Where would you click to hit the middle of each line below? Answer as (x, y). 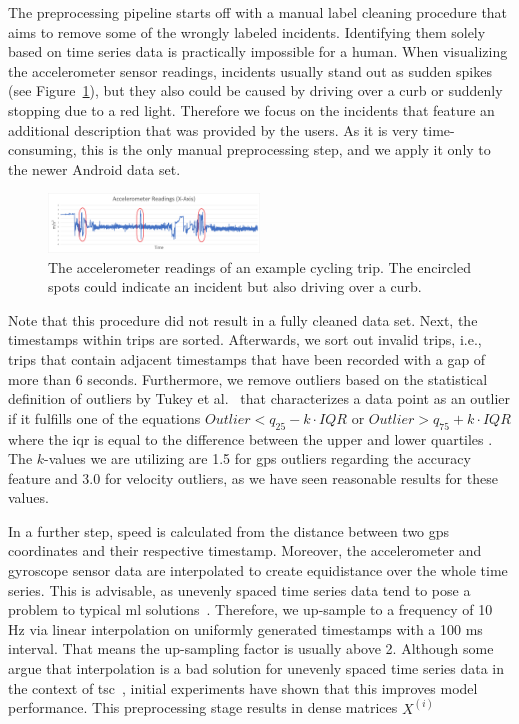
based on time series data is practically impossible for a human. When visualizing (258, 51)
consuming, (42, 149)
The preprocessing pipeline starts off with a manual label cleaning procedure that (258, 12)
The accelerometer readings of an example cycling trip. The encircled (259, 266)
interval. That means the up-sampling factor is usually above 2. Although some (251, 648)
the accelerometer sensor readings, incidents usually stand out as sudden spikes (250, 70)
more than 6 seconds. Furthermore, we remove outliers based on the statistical (248, 378)
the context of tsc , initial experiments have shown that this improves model (243, 687)
